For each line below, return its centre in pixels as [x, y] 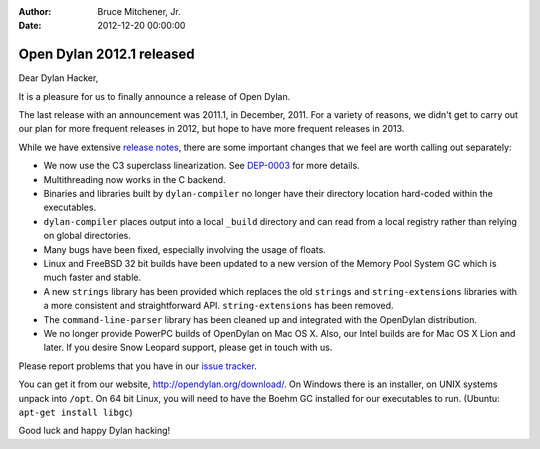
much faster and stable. [92, 277]
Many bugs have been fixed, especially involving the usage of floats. [185, 249]
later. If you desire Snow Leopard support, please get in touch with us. [188, 347]
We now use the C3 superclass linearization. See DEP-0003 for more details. [201, 166]
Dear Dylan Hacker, [58, 78]
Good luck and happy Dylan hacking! [94, 431]
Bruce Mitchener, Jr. [139, 11]
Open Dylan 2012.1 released [106, 54]
